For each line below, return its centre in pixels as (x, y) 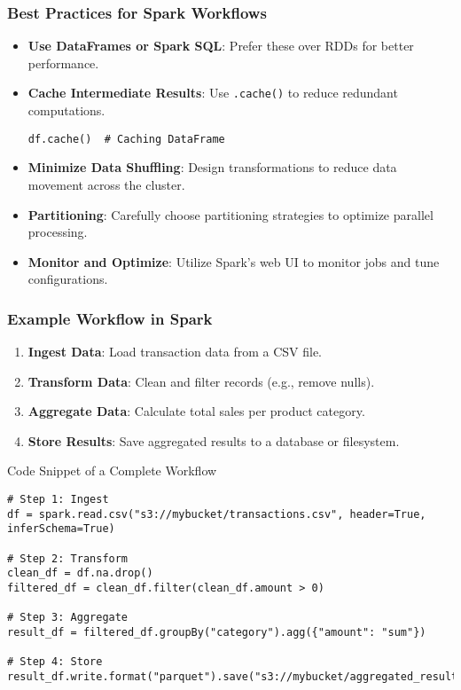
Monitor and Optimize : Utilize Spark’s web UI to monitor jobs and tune (234, 261)
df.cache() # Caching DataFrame (126, 139)
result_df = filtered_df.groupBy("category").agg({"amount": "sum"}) (217, 632)
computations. (66, 110)
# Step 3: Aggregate (68, 618)
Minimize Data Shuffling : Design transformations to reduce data (212, 167)
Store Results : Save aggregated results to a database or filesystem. (214, 440)
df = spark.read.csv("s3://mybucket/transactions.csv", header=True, (217, 514)
